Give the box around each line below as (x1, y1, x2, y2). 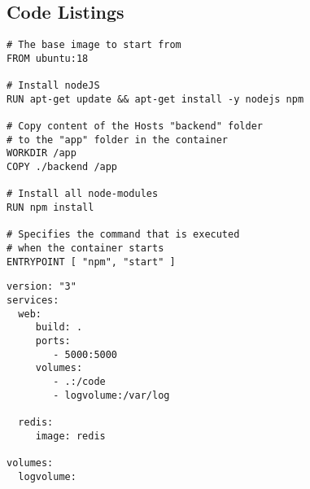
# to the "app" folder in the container (7, 133, 229, 146)
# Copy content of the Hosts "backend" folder (7, 120, 263, 133)
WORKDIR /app (7, 147, 76, 159)
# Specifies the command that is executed (7, 229, 240, 241)
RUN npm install (7, 202, 94, 214)
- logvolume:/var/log (53, 389, 170, 401)
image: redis (35, 430, 106, 442)
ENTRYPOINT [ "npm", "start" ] (7, 255, 176, 268)
